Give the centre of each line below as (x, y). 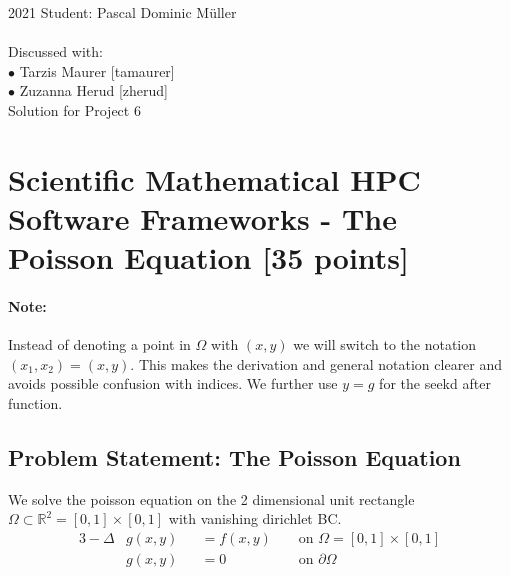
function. (35, 402)
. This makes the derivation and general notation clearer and (316, 363)
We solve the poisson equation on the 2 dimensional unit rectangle (211, 498)
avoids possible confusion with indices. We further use (173, 383)
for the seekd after (435, 383)
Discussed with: (55, 51)
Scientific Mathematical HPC (214, 178)
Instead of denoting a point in (99, 344)
